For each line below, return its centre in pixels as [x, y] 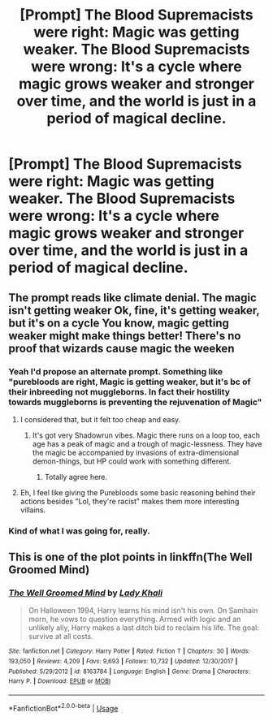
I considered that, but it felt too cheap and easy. [100, 419]
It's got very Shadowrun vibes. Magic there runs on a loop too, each [146, 435]
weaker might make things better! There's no [125, 336]
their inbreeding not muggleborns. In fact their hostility [119, 391]
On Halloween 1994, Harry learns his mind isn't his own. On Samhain [143, 611]
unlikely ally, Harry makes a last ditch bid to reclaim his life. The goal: [144, 628]
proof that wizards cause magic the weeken [121, 348]
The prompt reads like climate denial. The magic [133, 298]
